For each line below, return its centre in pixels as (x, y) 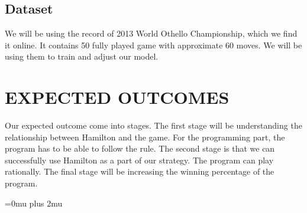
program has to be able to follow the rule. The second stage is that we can (140, 148)
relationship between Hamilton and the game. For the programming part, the (145, 137)
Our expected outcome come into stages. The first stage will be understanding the (153, 125)
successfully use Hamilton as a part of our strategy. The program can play (139, 160)
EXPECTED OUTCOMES (117, 97)
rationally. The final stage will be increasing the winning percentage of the (140, 171)
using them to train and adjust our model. (82, 56)
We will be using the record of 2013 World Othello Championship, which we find (151, 33)
